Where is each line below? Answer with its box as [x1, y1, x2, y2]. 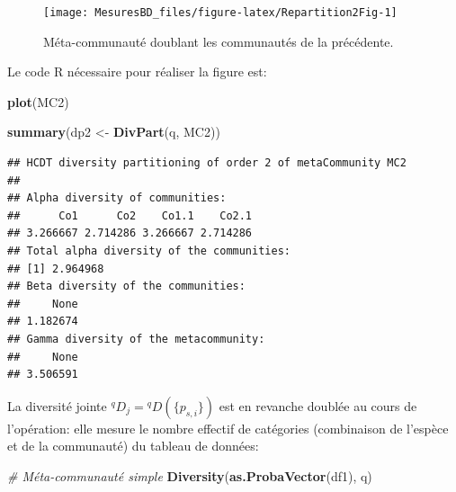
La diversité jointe [7, 396, 107, 415]
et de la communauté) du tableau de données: [7, 436, 259, 455]
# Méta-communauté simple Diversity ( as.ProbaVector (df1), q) [7, 466, 372, 485]
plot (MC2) [7, 92, 69, 111]
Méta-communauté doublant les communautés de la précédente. [43, 31, 394, 50]
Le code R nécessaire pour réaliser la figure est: [7, 62, 267, 81]
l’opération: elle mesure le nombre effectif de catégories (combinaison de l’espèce [7, 418, 449, 437]
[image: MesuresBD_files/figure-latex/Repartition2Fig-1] [43, 6, 398, 19]
